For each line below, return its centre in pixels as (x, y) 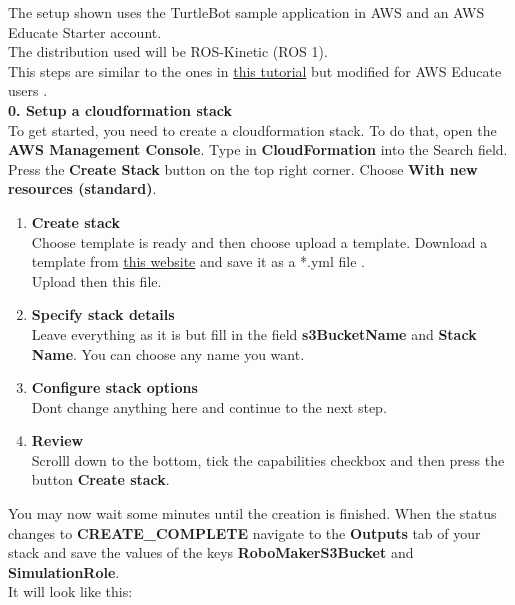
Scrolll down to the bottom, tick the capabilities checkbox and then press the (268, 459)
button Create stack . (100, 479)
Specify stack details (103, 314)
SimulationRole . (64, 571)
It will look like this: (70, 591)
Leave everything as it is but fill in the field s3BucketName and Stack (254, 333)
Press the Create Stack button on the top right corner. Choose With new (243, 168)
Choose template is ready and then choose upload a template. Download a (259, 241)
